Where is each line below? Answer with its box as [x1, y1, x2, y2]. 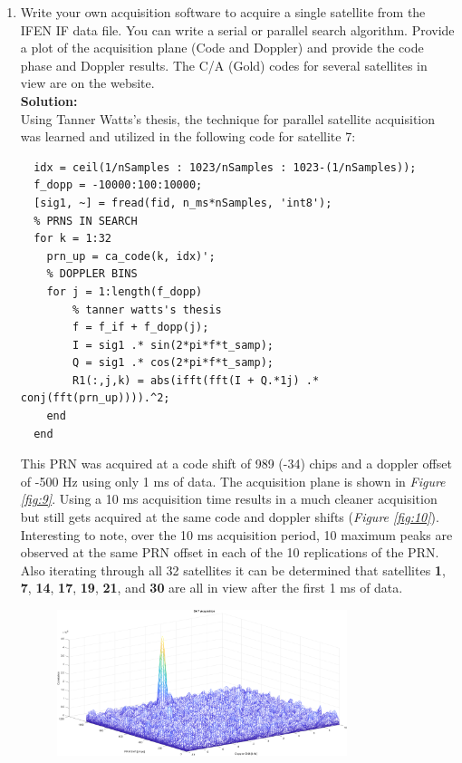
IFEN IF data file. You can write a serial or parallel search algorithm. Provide [20, 20, 455, 39]
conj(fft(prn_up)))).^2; [20, 391, 170, 405]
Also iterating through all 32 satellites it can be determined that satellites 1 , [20, 560, 446, 579]
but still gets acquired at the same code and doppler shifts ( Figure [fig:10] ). [20, 507, 439, 526]
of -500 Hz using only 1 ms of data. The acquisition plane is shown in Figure [20, 471, 446, 490]
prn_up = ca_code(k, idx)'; [46, 249, 216, 263]
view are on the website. [20, 73, 155, 92]
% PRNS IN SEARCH [34, 214, 138, 227]
